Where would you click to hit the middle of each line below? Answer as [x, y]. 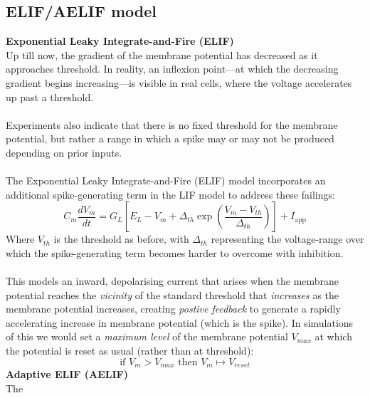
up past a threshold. [50, 96]
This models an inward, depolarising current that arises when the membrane [173, 281]
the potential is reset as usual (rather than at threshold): [130, 351]
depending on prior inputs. [64, 152]
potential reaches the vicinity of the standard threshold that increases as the [173, 294]
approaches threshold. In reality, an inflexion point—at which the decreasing [172, 69]
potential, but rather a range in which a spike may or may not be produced [170, 138]
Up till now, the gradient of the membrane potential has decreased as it [162, 54]
